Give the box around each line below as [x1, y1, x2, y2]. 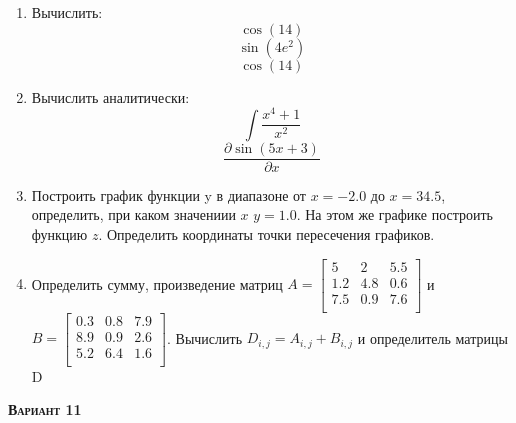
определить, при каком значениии [31, 204, 236, 225]
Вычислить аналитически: [31, 86, 190, 107]
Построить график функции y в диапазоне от [31, 184, 306, 205]
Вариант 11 [8, 399, 82, 420]
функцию [31, 223, 88, 244]
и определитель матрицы [357, 327, 508, 348]
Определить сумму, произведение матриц [31, 273, 283, 294]
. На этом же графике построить [296, 204, 493, 225]
